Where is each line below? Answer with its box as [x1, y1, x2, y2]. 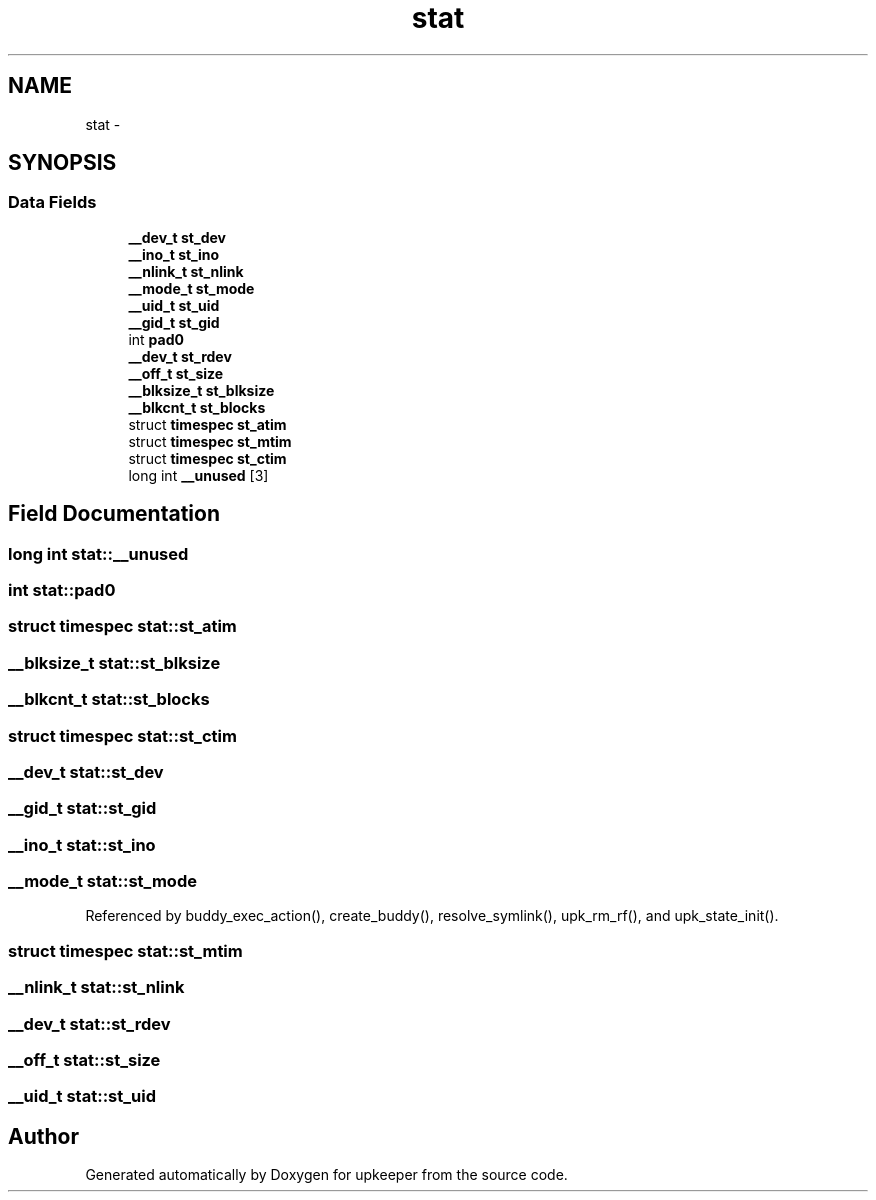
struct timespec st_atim [128, 415, 287, 433]
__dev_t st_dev [128, 228, 226, 246]
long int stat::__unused [8, 543, 189, 564]
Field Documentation [8, 501, 220, 527]
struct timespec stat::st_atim [8, 616, 237, 637]
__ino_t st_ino [128, 245, 220, 263]
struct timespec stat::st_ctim [8, 725, 237, 746]
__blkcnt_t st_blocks [128, 398, 266, 416]
